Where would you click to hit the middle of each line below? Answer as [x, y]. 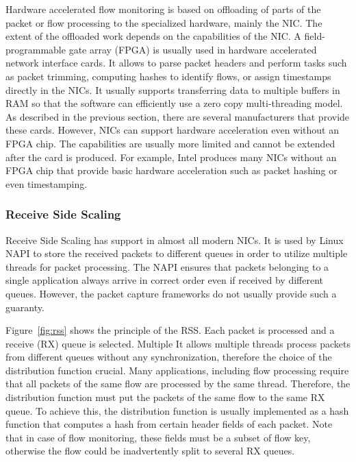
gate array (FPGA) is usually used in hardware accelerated [193, 49]
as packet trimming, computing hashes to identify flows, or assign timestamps [168, 76]
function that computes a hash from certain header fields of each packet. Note [169, 424]
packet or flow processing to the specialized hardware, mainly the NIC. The [164, 22]
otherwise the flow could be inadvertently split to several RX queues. [150, 451]
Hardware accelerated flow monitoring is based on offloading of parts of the [163, 9]
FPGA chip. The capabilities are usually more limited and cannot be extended [170, 143]
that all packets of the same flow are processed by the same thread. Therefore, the [178, 384]
